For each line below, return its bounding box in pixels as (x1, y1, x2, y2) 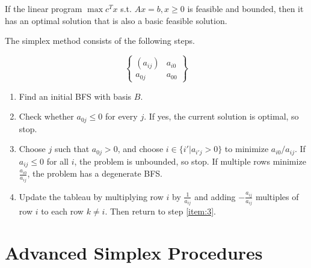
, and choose (117, 142, 164, 155)
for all (46, 154, 69, 167)
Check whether (19, 110, 74, 123)
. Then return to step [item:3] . (105, 205, 216, 218)
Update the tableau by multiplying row (19, 190, 164, 203)
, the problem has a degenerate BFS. (27, 167, 162, 180)
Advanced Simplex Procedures (5, 240, 263, 265)
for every (105, 110, 138, 123)
